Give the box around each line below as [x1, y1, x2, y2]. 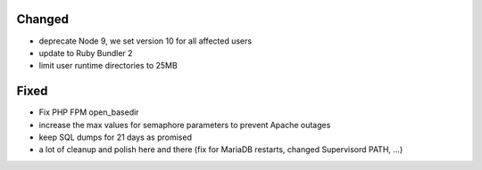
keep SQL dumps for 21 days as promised [38, 132, 192, 142]
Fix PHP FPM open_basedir [38, 107, 139, 117]
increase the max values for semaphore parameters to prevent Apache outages [38, 119, 331, 130]
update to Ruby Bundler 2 [38, 47, 133, 58]
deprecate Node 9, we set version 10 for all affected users [38, 36, 253, 46]
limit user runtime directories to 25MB [38, 61, 178, 71]
